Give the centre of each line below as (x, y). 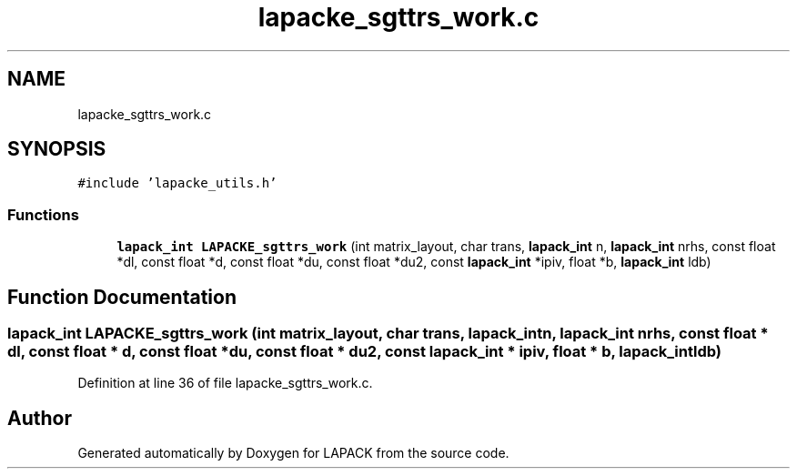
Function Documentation (122, 297)
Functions (43, 214)
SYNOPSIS (57, 149)
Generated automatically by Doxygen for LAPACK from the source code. (293, 453)
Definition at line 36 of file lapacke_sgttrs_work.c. (225, 383)
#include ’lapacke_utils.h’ (177, 183)
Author (40, 418)
